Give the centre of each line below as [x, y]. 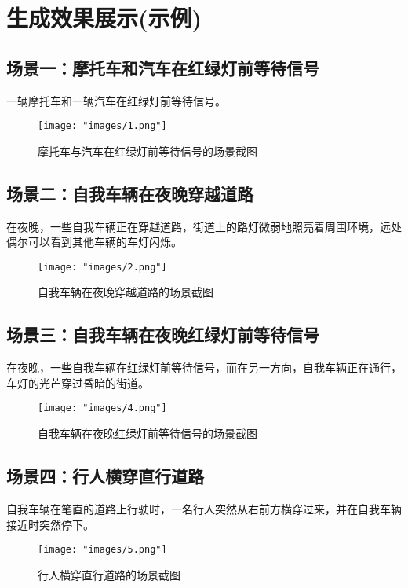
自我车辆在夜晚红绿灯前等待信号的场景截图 [148, 434]
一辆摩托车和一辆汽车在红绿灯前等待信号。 [116, 100]
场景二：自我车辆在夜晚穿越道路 [130, 193]
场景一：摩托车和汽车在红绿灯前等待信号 [163, 67]
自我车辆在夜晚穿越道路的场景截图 [126, 292]
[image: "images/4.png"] [102, 408]
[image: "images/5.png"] [102, 550]
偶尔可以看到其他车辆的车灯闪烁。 [94, 242]
